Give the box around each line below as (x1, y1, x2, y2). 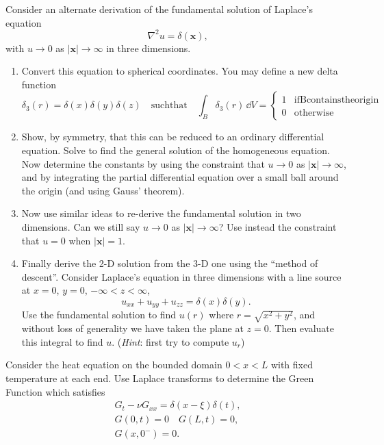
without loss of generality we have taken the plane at (21, 321, 244, 335)
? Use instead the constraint (218, 220, 337, 234)
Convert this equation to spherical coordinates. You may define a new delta (21, 64, 338, 78)
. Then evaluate (268, 321, 335, 335)
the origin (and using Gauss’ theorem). (21, 183, 185, 197)
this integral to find (21, 334, 103, 348)
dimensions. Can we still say (21, 220, 140, 234)
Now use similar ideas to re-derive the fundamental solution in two (21, 206, 301, 220)
